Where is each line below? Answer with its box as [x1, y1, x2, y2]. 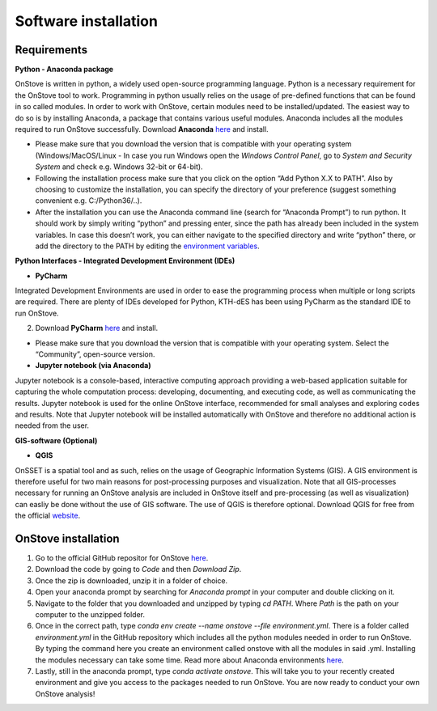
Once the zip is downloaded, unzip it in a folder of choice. [35, 575, 228, 586]
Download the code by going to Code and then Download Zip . [35, 565, 242, 574]
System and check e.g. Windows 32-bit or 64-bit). [35, 162, 203, 171]
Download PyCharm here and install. [35, 324, 159, 333]
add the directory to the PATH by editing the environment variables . [35, 241, 260, 251]
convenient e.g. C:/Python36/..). [35, 196, 142, 205]
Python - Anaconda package [15, 65, 113, 74]
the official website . [15, 510, 81, 521]
